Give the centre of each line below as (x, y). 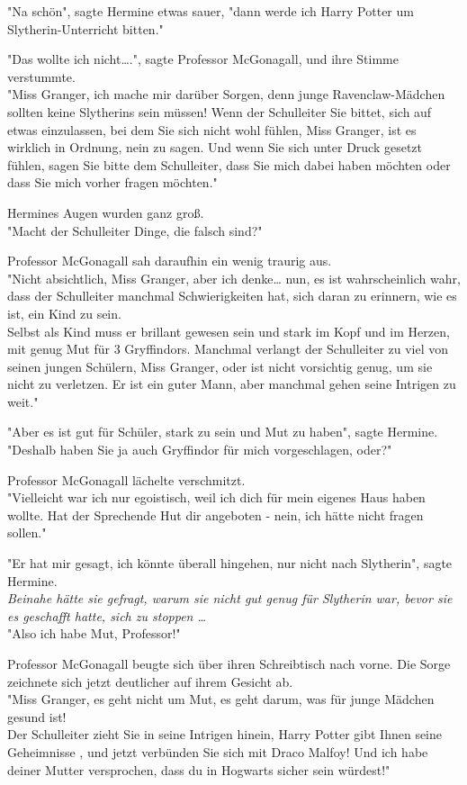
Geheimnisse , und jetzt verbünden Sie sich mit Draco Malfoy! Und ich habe (218, 751)
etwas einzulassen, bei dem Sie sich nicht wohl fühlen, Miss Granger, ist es (212, 129)
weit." (23, 401)
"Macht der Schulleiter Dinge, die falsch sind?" (135, 230)
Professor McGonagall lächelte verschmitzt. (126, 479)
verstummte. (41, 76)
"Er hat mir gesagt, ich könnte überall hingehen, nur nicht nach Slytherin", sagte (230, 563)
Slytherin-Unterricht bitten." (85, 28)
